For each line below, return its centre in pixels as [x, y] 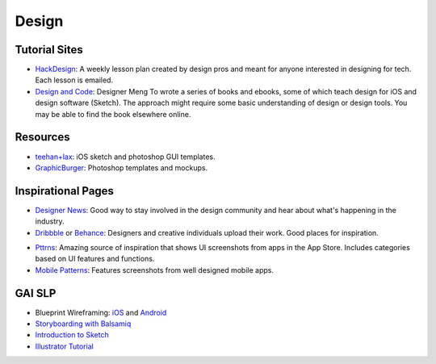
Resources [42, 137]
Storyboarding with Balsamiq [83, 324]
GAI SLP [36, 293]
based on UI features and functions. [95, 259]
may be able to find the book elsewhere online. [113, 114]
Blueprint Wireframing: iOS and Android [101, 312]
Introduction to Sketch [72, 335]
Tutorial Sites [49, 50]
